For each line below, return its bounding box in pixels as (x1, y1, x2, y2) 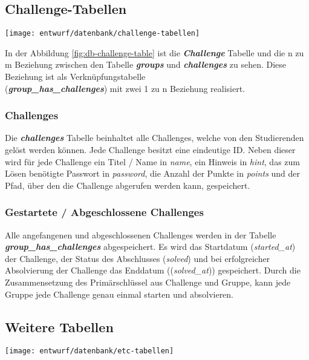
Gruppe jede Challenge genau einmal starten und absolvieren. (5, 287, 234, 300)
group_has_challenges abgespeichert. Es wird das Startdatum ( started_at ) (5, 240, 296, 253)
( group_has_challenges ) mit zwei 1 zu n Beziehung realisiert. (5, 82, 246, 94)
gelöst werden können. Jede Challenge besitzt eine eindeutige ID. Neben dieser (5, 143, 296, 156)
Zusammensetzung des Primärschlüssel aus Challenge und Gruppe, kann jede (5, 276, 291, 289)
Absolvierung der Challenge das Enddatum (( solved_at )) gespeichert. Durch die (5, 264, 301, 277)
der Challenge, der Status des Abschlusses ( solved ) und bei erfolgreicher (5, 252, 270, 264)
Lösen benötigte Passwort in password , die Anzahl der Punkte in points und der (5, 167, 301, 180)
